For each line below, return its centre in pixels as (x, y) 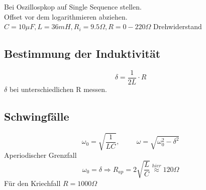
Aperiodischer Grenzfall (40, 155)
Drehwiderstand (178, 26)
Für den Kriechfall (32, 183)
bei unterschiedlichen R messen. (58, 89)
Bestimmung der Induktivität (82, 54)
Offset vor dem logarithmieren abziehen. (66, 16)
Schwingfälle (37, 116)
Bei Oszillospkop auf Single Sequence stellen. (73, 7)
